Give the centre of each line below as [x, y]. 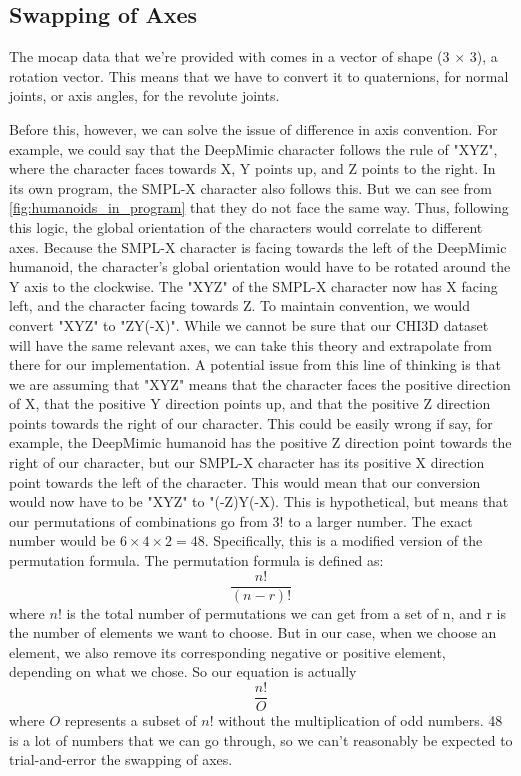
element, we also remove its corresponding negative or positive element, [227, 651]
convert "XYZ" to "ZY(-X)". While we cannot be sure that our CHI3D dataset [249, 324]
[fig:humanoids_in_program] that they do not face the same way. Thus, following [259, 207]
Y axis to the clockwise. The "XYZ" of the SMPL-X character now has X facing [253, 285]
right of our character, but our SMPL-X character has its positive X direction [247, 462]
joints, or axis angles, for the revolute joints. [144, 95]
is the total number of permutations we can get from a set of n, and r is [286, 612]
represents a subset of [130, 720]
